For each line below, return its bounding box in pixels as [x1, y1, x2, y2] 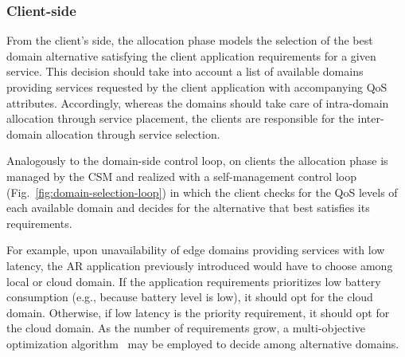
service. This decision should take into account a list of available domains [6, 63, 364, 80]
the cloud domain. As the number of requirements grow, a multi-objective [6, 320, 366, 336]
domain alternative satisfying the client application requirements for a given [6, 47, 376, 64]
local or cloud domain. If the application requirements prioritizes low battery [6, 273, 381, 289]
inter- [357, 110, 384, 127]
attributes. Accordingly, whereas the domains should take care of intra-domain [6, 94, 389, 111]
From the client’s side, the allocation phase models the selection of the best [6, 32, 373, 49]
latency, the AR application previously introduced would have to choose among [6, 257, 393, 273]
